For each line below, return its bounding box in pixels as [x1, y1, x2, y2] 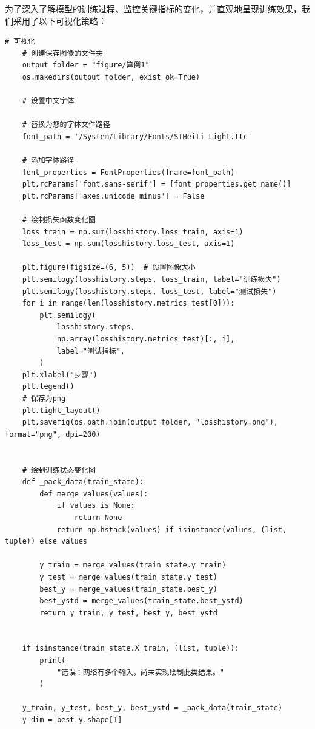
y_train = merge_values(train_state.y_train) [39, 561, 227, 570]
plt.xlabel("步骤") [22, 370, 98, 379]
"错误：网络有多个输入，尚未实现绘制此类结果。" [56, 668, 224, 677]
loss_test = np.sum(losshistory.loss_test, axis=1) [22, 239, 235, 248]
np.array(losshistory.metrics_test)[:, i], [56, 335, 235, 344]
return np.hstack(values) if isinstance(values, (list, [56, 525, 287, 534]
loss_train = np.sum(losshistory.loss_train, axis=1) [22, 227, 244, 236]
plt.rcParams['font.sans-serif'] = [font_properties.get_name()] [22, 180, 291, 189]
